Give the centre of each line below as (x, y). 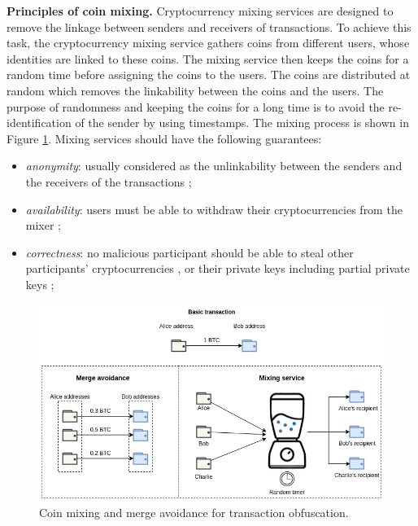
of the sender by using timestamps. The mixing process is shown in (242, 123)
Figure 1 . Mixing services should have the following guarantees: (164, 138)
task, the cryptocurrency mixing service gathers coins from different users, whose (208, 43)
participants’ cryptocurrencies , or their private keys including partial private (218, 268)
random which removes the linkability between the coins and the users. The (195, 90)
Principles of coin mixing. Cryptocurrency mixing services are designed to (200, 11)
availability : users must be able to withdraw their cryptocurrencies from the (214, 209)
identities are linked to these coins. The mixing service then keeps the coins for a (208, 58)
